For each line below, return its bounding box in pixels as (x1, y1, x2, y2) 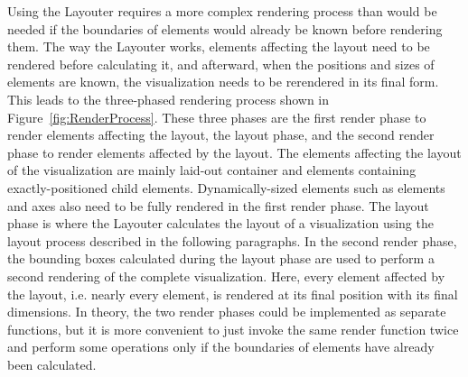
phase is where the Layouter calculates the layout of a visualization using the (7, 214, 434, 233)
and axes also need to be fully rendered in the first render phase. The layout (7, 196, 429, 215)
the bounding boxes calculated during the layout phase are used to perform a (7, 249, 435, 268)
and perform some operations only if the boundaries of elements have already (7, 337, 435, 356)
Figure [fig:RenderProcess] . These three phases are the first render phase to (7, 107, 426, 126)
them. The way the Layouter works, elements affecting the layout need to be (7, 37, 430, 56)
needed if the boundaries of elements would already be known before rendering (7, 19, 443, 38)
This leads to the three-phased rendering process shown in (7, 89, 330, 108)
